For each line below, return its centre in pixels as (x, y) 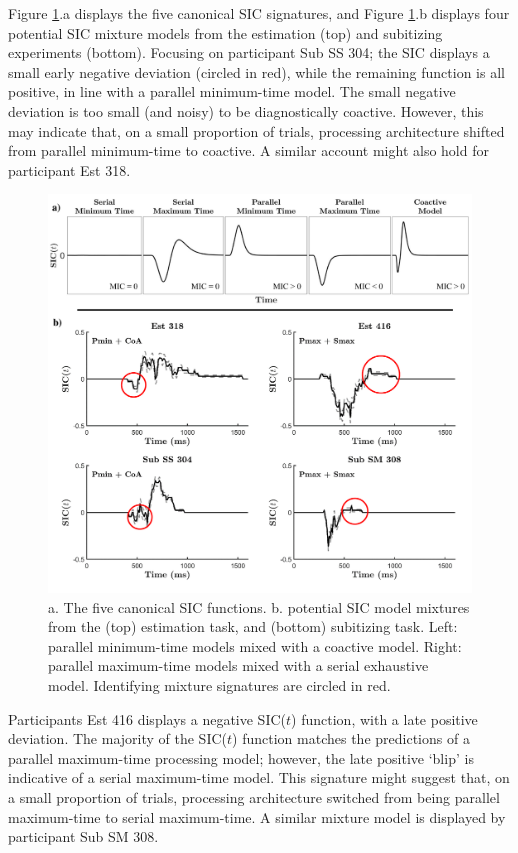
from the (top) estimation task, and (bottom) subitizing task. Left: (253, 626)
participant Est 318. (69, 169)
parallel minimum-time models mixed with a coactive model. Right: (255, 645)
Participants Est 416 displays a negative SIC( (147, 718)
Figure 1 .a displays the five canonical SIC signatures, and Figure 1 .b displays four (259, 13)
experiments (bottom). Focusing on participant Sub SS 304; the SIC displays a (249, 52)
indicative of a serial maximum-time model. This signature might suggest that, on (259, 777)
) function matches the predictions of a (351, 738)
